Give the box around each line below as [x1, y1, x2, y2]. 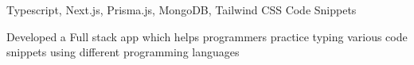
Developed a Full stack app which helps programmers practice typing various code [6, 28, 408, 44]
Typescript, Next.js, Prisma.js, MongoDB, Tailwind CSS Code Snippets [6, 2, 357, 17]
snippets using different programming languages [6, 44, 240, 60]
